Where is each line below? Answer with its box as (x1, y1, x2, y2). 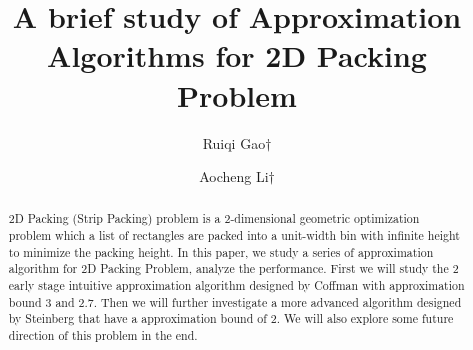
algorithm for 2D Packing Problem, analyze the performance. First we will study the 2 (8, 260, 459, 277)
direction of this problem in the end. (8, 327, 198, 344)
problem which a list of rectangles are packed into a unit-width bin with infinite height (8, 227, 460, 244)
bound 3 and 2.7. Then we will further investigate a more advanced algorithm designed (8, 293, 462, 310)
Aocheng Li (199, 166, 269, 187)
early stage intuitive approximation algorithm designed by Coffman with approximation (8, 277, 465, 294)
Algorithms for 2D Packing (47, 35, 427, 76)
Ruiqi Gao (202, 132, 266, 153)
